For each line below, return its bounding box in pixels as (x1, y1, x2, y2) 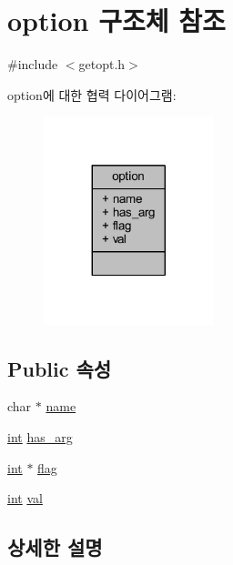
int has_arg (7, 427, 73, 446)
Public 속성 (7, 354, 112, 382)
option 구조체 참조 (7, 2, 226, 39)
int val (7, 489, 43, 508)
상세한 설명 (7, 533, 103, 561)
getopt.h (78, 55, 126, 74)
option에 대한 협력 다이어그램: (7, 85, 177, 104)
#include (7, 55, 58, 74)
